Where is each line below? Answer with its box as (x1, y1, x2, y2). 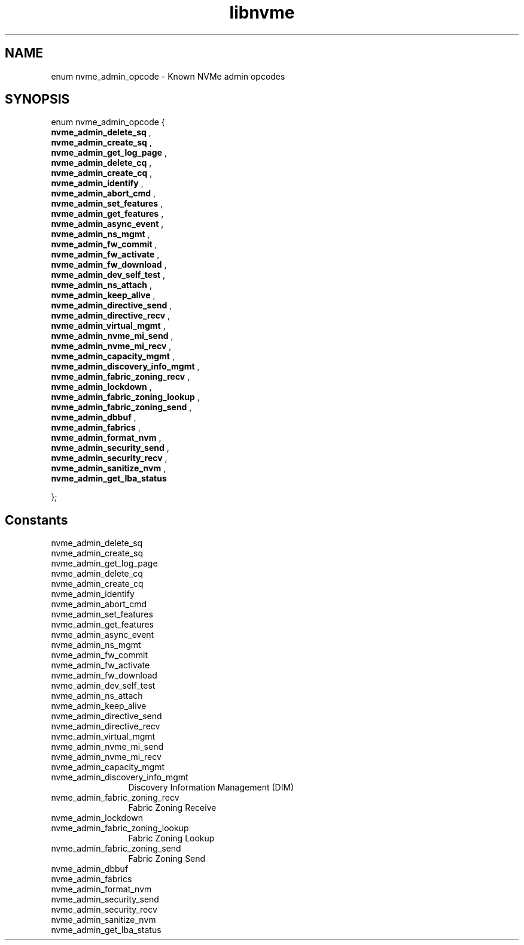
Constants (5, 512, 68, 528)
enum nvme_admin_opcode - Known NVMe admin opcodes (51, 71, 285, 81)
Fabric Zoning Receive (128, 802, 217, 813)
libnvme (229, 2, 295, 23)
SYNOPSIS (5, 92, 70, 107)
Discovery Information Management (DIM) (128, 782, 294, 793)
